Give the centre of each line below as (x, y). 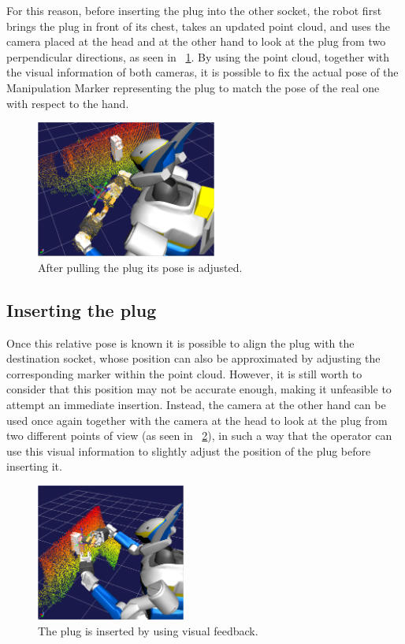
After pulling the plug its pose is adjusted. (140, 267)
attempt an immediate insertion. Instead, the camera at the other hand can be (196, 404)
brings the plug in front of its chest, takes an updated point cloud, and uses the (199, 26)
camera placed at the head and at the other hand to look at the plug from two (196, 41)
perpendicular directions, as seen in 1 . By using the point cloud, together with (198, 56)
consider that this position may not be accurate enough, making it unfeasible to (199, 389)
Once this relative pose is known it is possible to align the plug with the (180, 342)
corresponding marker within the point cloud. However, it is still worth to (184, 373)
